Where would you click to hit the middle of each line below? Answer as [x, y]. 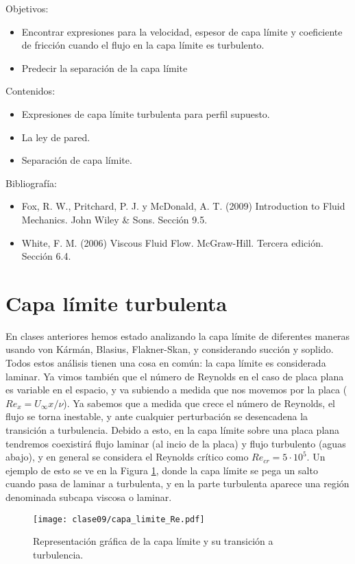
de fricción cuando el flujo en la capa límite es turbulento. [143, 45]
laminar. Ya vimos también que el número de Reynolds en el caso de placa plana [175, 376]
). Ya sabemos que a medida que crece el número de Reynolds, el [199, 403]
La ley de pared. [56, 137]
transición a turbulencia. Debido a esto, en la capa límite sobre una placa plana [173, 430]
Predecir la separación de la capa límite [105, 68]
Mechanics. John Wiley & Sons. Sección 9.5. [114, 219]
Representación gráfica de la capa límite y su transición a [153, 541]
